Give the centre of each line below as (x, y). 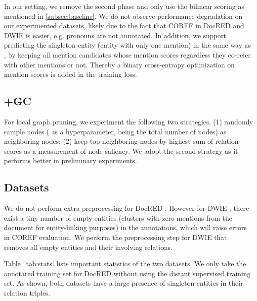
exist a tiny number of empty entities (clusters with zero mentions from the (118, 217)
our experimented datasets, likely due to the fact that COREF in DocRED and (124, 26)
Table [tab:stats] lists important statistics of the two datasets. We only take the (125, 264)
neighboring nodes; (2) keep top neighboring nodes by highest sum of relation (121, 141)
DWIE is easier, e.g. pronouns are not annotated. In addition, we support (115, 35)
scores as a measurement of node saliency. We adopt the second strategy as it (121, 150)
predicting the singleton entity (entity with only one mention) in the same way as (128, 45)
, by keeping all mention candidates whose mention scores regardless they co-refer (128, 54)
